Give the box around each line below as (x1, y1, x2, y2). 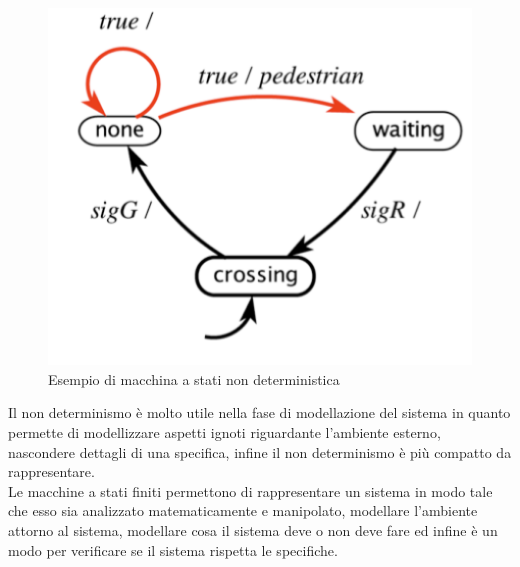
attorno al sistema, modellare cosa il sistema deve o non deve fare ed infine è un (8, 520, 498, 540)
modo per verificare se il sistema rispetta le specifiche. (8, 539, 338, 560)
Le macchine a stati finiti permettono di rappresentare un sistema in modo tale (8, 480, 493, 501)
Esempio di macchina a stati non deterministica (48, 368, 340, 389)
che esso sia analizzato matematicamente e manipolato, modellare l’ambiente (8, 500, 478, 521)
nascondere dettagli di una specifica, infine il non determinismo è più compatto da (8, 441, 512, 462)
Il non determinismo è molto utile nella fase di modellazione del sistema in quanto (8, 402, 511, 423)
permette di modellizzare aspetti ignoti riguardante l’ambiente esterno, (8, 422, 441, 443)
